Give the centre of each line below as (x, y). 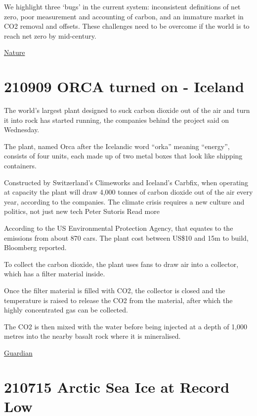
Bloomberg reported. (35, 247)
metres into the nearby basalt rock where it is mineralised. (92, 336)
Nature (15, 52)
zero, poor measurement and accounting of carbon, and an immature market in (124, 16)
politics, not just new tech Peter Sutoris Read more (82, 211)
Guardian (18, 352)
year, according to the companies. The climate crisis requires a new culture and (124, 201)
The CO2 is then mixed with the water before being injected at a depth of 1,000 (126, 326)
